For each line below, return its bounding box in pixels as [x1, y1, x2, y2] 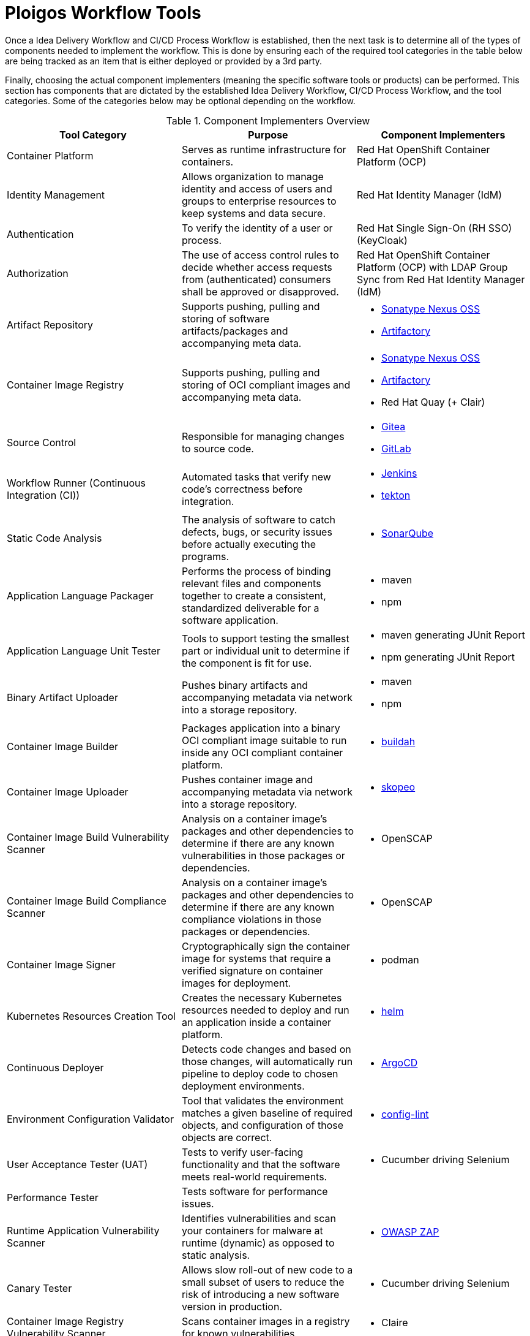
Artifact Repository [7, 318, 93, 331]
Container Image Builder [7, 740, 118, 753]
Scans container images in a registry [181, 1315, 350, 1327]
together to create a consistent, [181, 589, 326, 602]
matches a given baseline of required [181, 1106, 353, 1119]
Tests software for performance [181, 1185, 328, 1197]
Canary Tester [7, 1281, 72, 1294]
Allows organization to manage [181, 170, 324, 183]
